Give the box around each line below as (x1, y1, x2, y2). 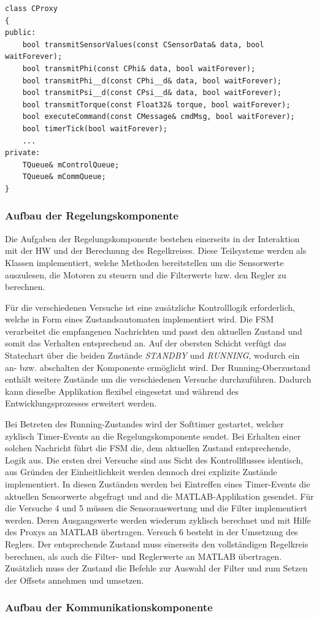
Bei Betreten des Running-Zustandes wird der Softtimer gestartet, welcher (5, 418, 284, 430)
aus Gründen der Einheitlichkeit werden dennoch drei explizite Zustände (5, 465, 277, 478)
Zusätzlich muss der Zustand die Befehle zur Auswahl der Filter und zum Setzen (5, 562, 308, 574)
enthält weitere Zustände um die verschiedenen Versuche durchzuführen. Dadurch (5, 373, 312, 386)
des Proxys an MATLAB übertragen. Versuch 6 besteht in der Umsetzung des (5, 525, 298, 538)
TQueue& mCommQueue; (22, 172, 106, 181)
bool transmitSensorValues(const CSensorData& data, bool (22, 40, 264, 49)
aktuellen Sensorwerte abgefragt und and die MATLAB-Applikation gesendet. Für (5, 489, 314, 502)
